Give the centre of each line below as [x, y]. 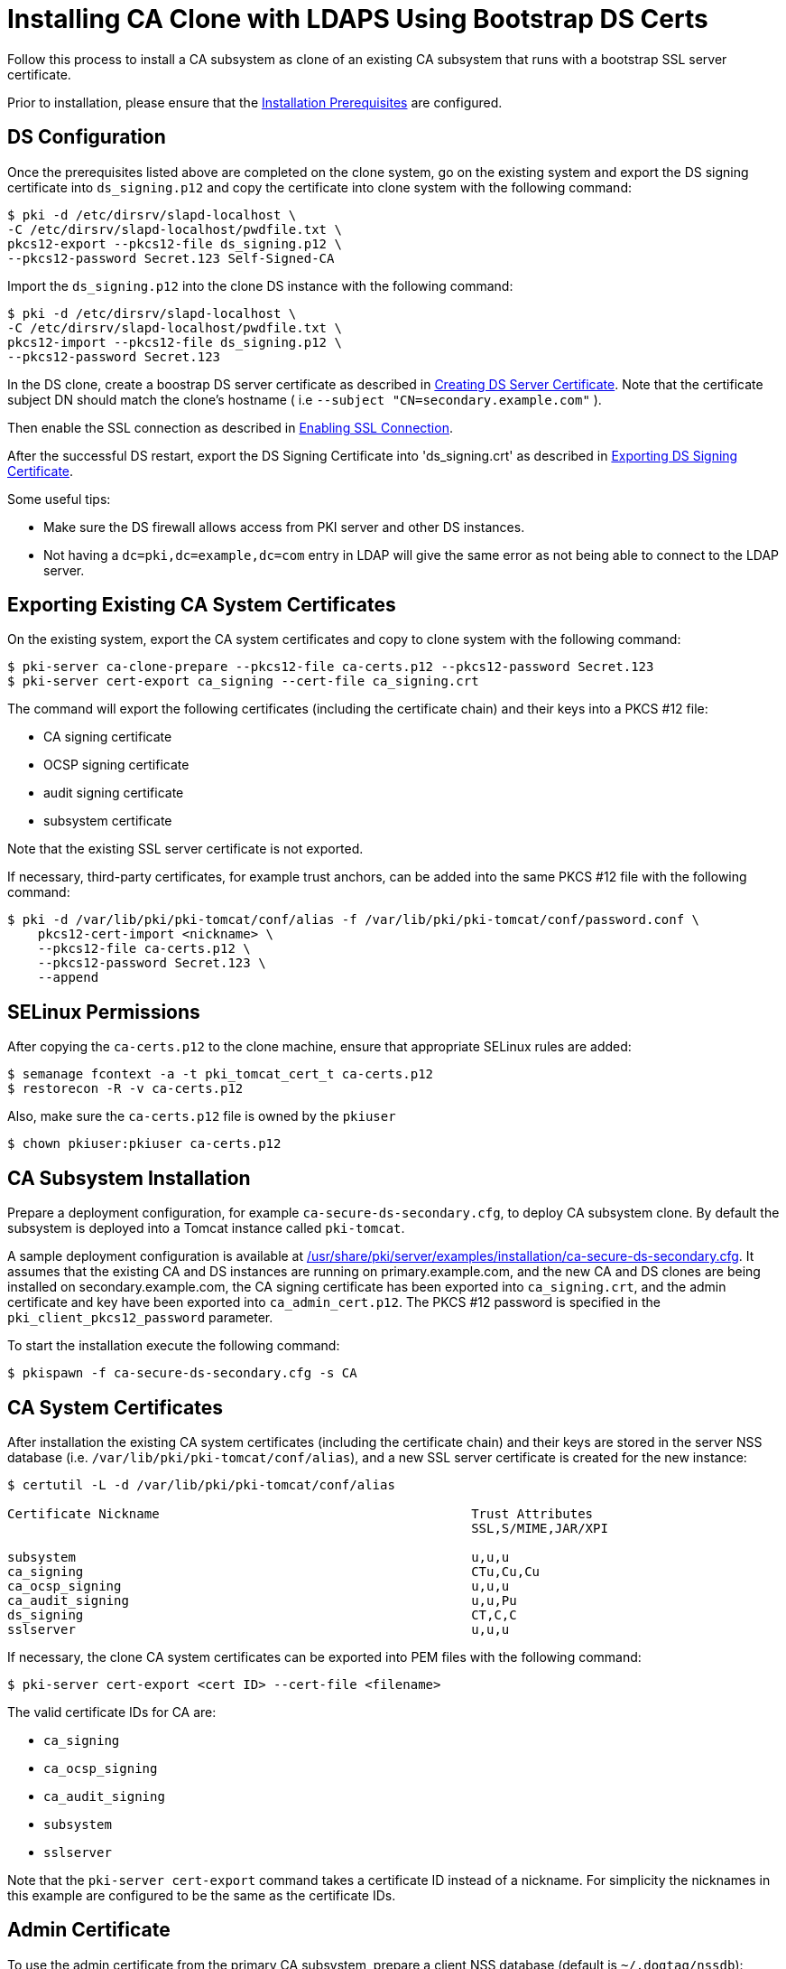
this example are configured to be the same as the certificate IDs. [202, 1895]
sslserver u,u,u [259, 1629]
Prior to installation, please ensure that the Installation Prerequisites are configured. [255, 102]
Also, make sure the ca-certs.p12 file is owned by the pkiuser [202, 1116]
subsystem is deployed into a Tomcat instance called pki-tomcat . [206, 1228]
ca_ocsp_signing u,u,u [259, 1586]
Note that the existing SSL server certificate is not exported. [185, 849]
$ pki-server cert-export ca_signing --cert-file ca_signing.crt [243, 681]
